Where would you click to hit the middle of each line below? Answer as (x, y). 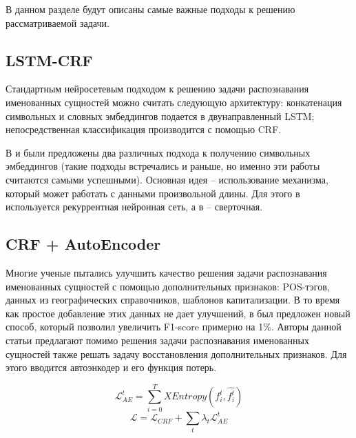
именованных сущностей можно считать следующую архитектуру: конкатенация (174, 102)
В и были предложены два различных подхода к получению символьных (158, 152)
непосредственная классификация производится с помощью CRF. (144, 129)
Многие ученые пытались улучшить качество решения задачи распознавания (166, 272)
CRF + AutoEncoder (83, 244)
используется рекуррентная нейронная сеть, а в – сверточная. (134, 207)
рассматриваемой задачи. (57, 22)
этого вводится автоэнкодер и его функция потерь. (111, 367)
